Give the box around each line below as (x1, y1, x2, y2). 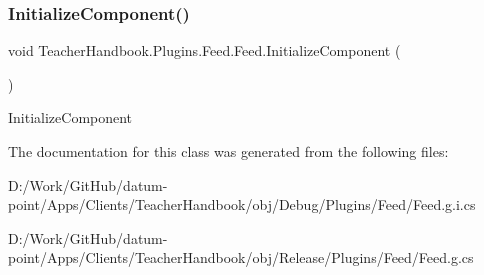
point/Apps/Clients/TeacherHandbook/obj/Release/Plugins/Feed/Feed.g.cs (8, 247, 474, 268)
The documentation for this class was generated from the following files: (8, 141, 449, 161)
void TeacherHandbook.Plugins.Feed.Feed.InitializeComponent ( (8, 40, 401, 61)
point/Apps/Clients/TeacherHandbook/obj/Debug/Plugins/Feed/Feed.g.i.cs (8, 194, 476, 215)
